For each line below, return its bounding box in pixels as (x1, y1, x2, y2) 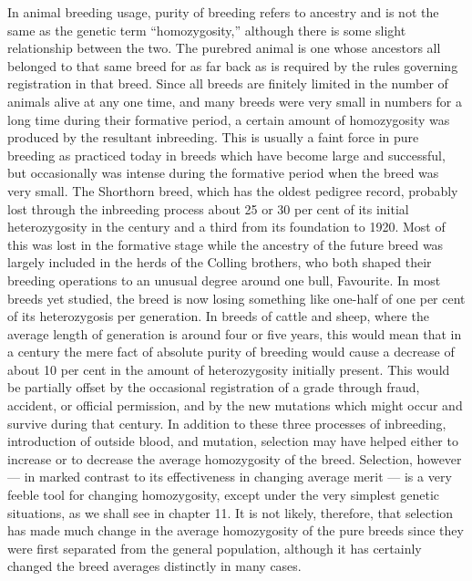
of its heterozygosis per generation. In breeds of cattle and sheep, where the (7, 306, 429, 326)
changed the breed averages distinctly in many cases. (7, 556, 302, 576)
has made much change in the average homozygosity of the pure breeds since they (7, 521, 464, 540)
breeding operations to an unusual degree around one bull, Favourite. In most (7, 270, 441, 289)
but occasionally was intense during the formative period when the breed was (7, 163, 439, 182)
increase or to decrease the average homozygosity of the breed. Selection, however (7, 449, 462, 468)
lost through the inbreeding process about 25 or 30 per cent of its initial (7, 199, 409, 218)
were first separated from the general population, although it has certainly (7, 538, 422, 557)
